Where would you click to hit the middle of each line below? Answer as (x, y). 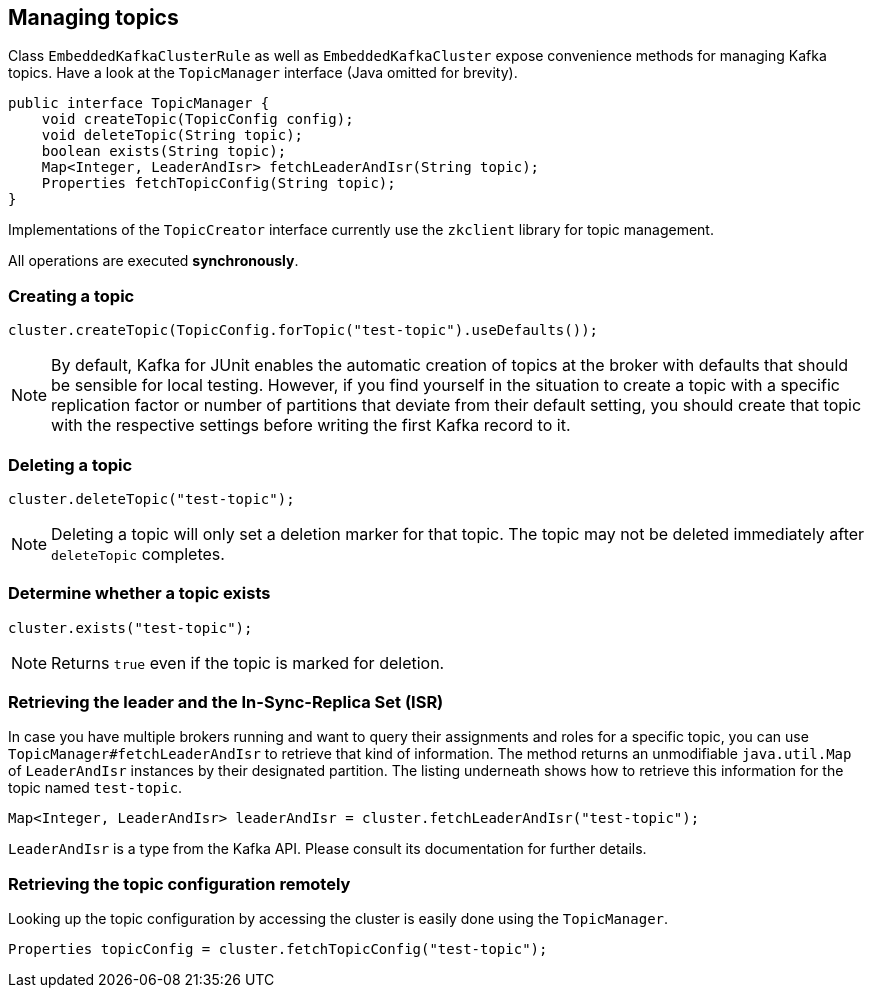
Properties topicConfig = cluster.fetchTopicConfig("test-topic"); (278, 949)
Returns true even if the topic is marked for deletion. (248, 662)
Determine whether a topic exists (139, 593)
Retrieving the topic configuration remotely (179, 883)
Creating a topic (71, 295)
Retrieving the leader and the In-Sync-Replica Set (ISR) (226, 702)
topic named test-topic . (95, 788)
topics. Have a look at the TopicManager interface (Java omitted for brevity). (263, 73)
